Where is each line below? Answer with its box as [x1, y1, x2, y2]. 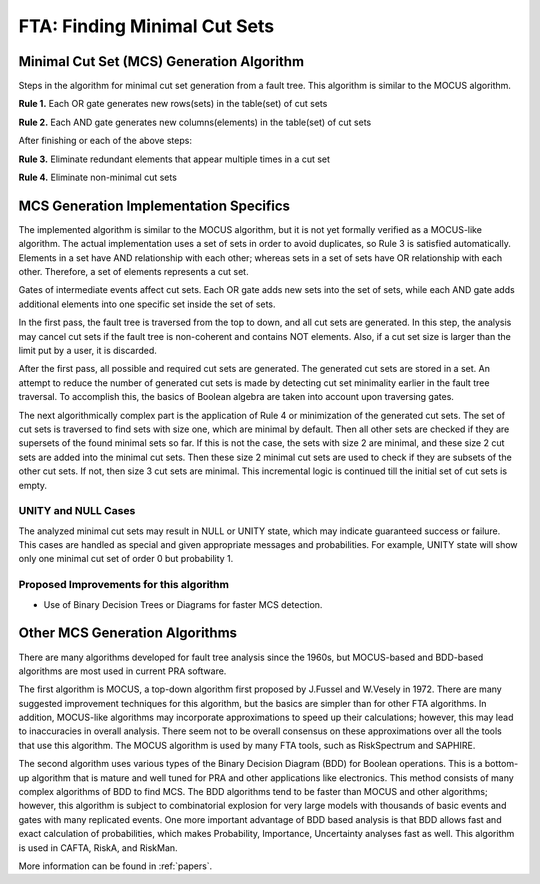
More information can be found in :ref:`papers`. [18, 860, 213, 872]
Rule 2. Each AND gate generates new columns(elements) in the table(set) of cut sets [18, 116, 372, 128]
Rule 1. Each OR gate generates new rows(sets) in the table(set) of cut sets [18, 98, 328, 110]
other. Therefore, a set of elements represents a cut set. [18, 266, 249, 278]
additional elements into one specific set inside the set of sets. [18, 298, 276, 310]
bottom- [484, 758, 519, 770]
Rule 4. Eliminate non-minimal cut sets [18, 171, 177, 184]
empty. [18, 479, 48, 491]
